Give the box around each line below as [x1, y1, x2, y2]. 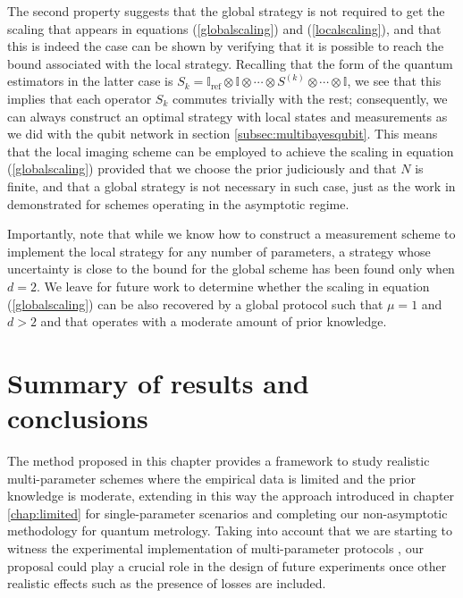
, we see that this [347, 72, 442, 90]
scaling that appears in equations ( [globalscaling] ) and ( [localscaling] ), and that [7, 19, 442, 38]
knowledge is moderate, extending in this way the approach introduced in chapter [7, 486, 455, 505]
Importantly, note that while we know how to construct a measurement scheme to [7, 224, 456, 243]
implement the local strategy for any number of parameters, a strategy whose [7, 241, 431, 260]
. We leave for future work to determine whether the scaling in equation [36, 276, 430, 295]
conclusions [7, 400, 148, 436]
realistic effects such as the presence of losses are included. [7, 574, 326, 593]
